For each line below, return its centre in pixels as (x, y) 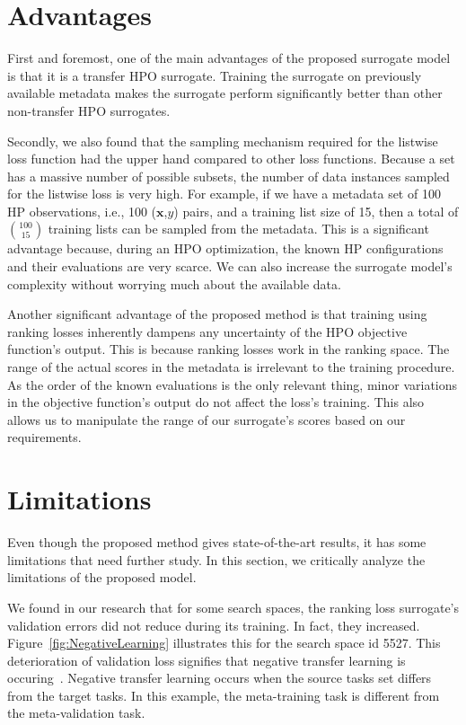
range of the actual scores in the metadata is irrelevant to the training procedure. (231, 367)
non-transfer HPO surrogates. (89, 110)
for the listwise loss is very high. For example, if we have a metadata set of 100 (224, 194)
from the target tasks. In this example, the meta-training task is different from (224, 695)
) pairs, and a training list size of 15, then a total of (316, 211)
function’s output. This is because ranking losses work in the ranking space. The (229, 349)
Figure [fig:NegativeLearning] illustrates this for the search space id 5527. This (224, 643)
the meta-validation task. (76, 713)
